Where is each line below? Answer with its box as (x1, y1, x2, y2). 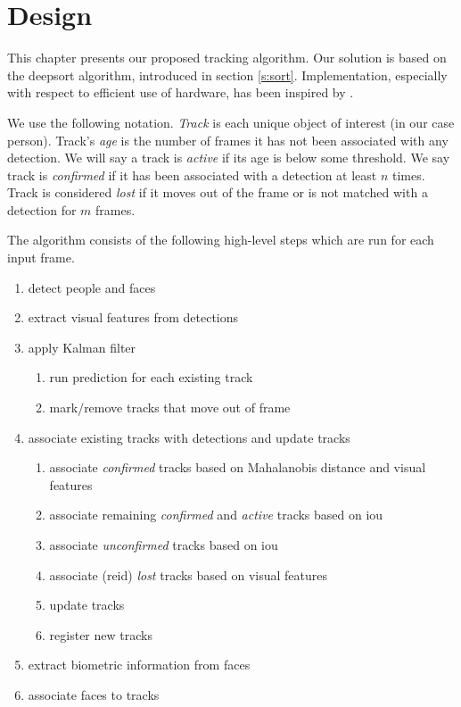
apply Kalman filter (28, 337, 136, 356)
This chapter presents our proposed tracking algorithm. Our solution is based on (7, 48, 447, 67)
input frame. (7, 248, 75, 267)
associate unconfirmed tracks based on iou (49, 536, 278, 553)
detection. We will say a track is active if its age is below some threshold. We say (7, 148, 450, 167)
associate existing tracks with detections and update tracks (28, 428, 350, 446)
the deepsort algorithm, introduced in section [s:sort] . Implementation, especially (7, 65, 448, 84)
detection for (7, 200, 77, 219)
